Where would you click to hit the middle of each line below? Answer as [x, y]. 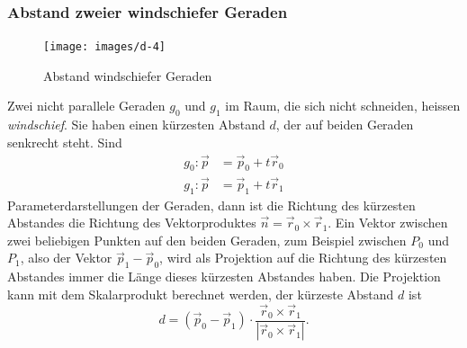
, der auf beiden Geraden [345, 125]
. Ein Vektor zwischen [388, 223]
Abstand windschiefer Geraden [128, 75]
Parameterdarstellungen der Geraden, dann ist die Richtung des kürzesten [211, 205]
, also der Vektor [66, 258]
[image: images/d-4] [105, 47]
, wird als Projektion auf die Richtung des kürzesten [303, 258]
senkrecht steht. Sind [65, 142]
